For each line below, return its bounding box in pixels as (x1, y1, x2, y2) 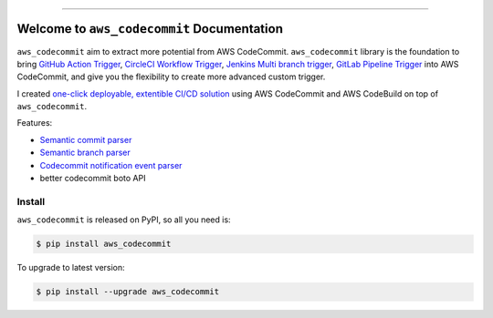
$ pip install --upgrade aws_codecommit (36, 287, 219, 297)
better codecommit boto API (39, 173, 146, 184)
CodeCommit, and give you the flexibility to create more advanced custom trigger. (16, 71, 326, 82)
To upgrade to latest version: (16, 262, 125, 273)
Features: (16, 118, 53, 128)
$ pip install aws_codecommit (36, 239, 172, 250)
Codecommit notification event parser (39, 159, 183, 170)
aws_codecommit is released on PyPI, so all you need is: (16, 214, 232, 225)
